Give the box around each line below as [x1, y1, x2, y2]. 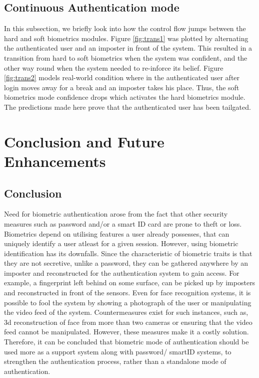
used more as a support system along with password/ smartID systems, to [4, 346, 231, 356]
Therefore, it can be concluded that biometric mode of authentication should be [4, 336, 249, 347]
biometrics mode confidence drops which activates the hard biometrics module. [4, 92, 245, 102]
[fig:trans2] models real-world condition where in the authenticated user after [4, 72, 240, 83]
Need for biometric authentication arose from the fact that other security [4, 209, 228, 219]
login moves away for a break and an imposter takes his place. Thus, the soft [4, 82, 239, 92]
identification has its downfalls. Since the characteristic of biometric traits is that [4, 248, 252, 258]
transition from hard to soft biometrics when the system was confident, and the [4, 52, 247, 63]
